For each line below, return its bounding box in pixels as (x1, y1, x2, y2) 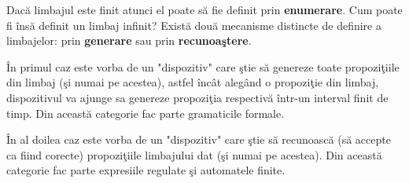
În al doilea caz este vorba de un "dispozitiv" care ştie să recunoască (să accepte (6, 131, 391, 148)
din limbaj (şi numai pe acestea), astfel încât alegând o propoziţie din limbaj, (6, 74, 379, 90)
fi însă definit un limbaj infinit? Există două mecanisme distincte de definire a (6, 16, 381, 33)
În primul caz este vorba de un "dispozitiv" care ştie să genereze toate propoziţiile (6, 58, 400, 75)
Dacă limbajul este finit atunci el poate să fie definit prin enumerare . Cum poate (6, 2, 403, 17)
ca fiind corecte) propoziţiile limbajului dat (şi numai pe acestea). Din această (6, 146, 382, 163)
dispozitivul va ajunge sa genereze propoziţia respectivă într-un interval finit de (6, 89, 389, 105)
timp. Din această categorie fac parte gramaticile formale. (6, 104, 285, 121)
